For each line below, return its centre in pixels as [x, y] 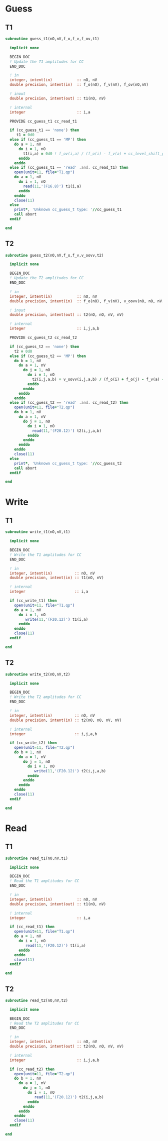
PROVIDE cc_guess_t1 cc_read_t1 [43, 121]
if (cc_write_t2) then [33, 743]
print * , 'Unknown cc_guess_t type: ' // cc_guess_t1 [68, 210]
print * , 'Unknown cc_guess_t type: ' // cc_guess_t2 [68, 463]
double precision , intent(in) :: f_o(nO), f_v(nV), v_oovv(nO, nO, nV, [87, 301]
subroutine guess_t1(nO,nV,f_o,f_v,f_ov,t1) [52, 39]
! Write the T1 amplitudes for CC [45, 555]
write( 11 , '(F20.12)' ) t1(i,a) [57, 619]
